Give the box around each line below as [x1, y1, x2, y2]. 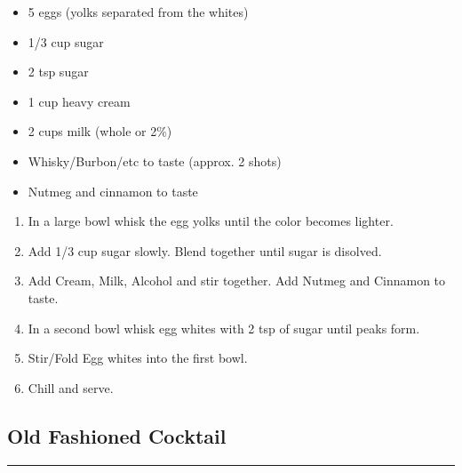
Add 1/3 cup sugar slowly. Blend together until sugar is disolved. [28, 241, 382, 260]
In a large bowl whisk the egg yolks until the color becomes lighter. [28, 212, 394, 230]
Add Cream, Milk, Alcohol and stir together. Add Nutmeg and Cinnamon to [28, 271, 446, 290]
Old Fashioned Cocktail [7, 421, 227, 449]
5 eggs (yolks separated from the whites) [28, 3, 249, 20]
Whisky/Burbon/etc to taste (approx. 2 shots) [28, 151, 282, 170]
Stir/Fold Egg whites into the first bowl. [28, 349, 248, 367]
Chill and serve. [28, 378, 114, 397]
